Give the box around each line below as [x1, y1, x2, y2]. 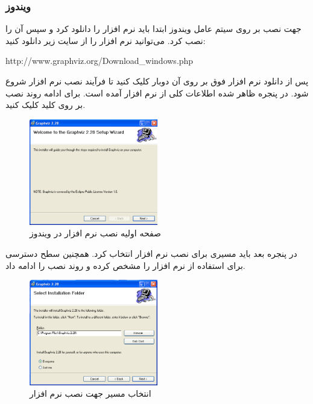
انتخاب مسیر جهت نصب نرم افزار [30, 387, 151, 400]
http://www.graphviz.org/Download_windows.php [5, 54, 194, 67]
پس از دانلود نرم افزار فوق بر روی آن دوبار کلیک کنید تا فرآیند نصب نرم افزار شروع [5, 75, 309, 87]
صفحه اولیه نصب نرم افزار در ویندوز [30, 227, 161, 239]
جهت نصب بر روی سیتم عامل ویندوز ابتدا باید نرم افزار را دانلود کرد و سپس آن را [5, 22, 302, 35]
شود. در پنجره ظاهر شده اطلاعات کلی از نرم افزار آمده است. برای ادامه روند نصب [5, 86, 309, 99]
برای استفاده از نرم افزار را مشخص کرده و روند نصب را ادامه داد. [5, 259, 245, 271]
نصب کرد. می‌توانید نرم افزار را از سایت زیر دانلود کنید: [5, 34, 206, 46]
